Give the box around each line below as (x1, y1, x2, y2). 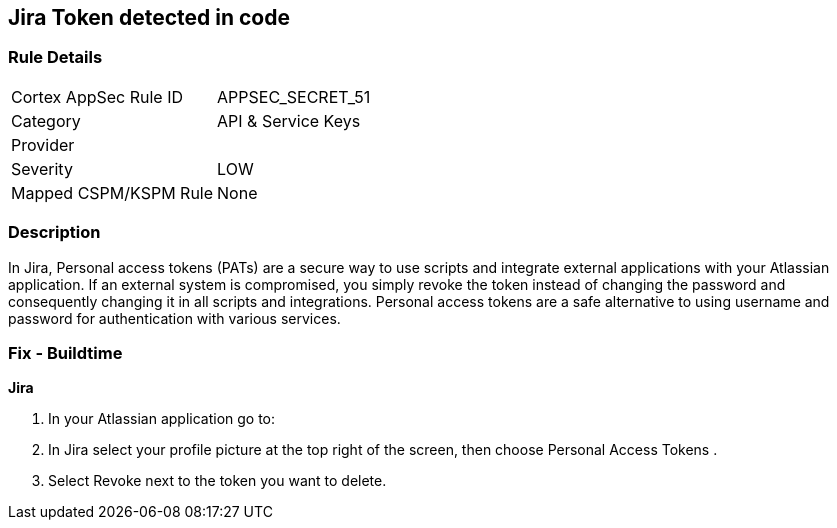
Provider (11, 134, 75, 155)
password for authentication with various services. (8, 309, 341, 327)
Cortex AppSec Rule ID (11, 86, 184, 107)
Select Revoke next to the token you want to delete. (48, 472, 387, 490)
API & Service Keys (217, 110, 361, 131)
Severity (11, 158, 73, 179)
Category (11, 110, 81, 131)
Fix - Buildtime (8, 342, 123, 363)
